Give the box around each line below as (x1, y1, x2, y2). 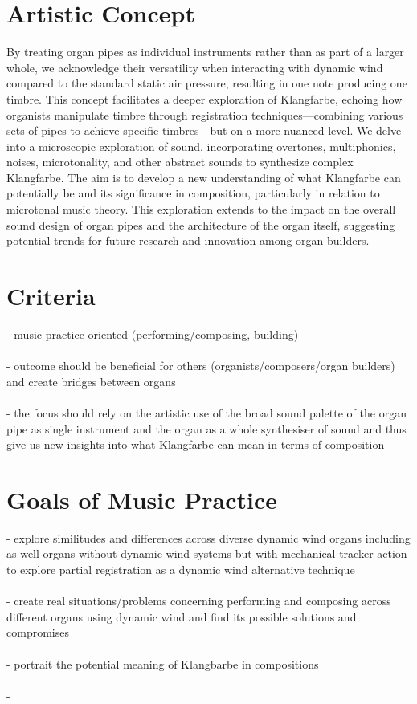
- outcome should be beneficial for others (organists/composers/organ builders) (6, 357, 395, 374)
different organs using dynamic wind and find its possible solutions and (6, 608, 357, 625)
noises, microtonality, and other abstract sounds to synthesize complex (6, 153, 354, 170)
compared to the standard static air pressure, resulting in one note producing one (6, 75, 407, 92)
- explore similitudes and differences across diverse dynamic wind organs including (6, 529, 411, 546)
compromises (6, 624, 69, 641)
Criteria (6, 279, 96, 312)
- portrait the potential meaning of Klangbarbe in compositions (6, 655, 319, 672)
